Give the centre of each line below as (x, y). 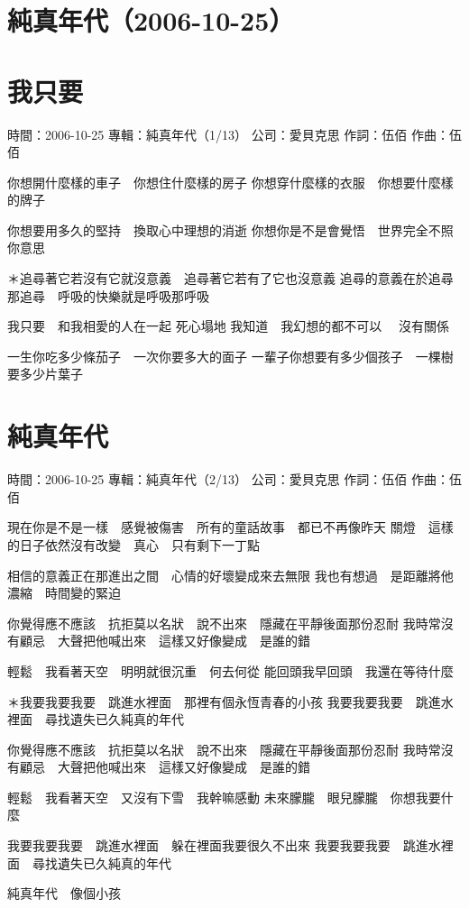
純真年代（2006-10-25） (151, 20)
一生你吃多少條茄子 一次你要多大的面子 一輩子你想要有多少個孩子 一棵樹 (230, 356)
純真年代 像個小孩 (64, 893)
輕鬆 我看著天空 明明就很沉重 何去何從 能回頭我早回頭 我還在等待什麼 (230, 670)
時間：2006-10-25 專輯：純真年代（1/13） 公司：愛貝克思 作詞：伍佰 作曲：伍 (234, 134)
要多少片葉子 (45, 374)
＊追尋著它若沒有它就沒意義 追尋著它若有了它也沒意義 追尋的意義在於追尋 (230, 278)
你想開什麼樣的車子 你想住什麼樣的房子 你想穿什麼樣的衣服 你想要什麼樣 (230, 182)
